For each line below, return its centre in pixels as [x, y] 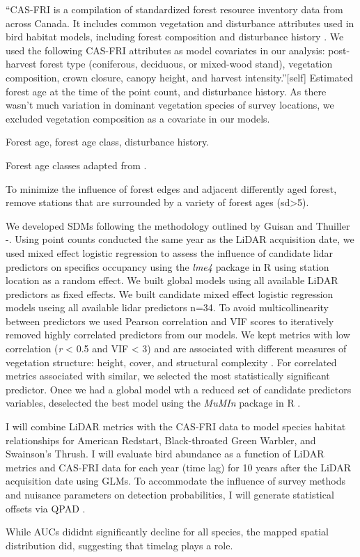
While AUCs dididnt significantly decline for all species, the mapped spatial [167, 532]
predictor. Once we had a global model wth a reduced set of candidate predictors [179, 389]
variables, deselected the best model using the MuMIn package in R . [153, 403]
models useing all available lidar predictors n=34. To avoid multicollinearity [167, 307]
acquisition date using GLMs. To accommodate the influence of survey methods [175, 481]
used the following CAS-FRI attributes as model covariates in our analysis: [165, 50]
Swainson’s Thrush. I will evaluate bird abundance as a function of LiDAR [165, 454]
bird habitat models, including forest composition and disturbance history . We [175, 37]
